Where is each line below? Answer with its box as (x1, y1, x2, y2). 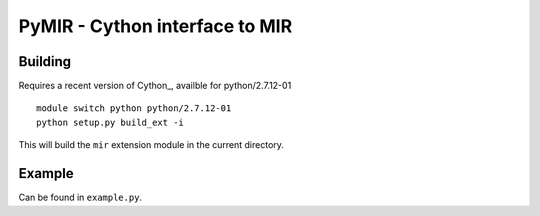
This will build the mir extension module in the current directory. (18, 139, 285, 151)
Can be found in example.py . (18, 191, 143, 204)
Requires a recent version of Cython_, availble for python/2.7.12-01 (18, 80, 292, 92)
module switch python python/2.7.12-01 (36, 103, 232, 114)
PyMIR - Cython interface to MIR (18, 15, 293, 37)
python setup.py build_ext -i (36, 116, 185, 128)
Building (18, 53, 72, 70)
